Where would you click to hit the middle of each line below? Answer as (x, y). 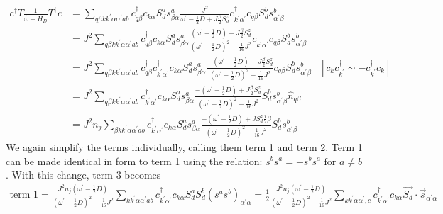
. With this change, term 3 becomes (83, 175)
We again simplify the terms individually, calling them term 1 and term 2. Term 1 (184, 146)
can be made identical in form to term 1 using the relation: (134, 160)
